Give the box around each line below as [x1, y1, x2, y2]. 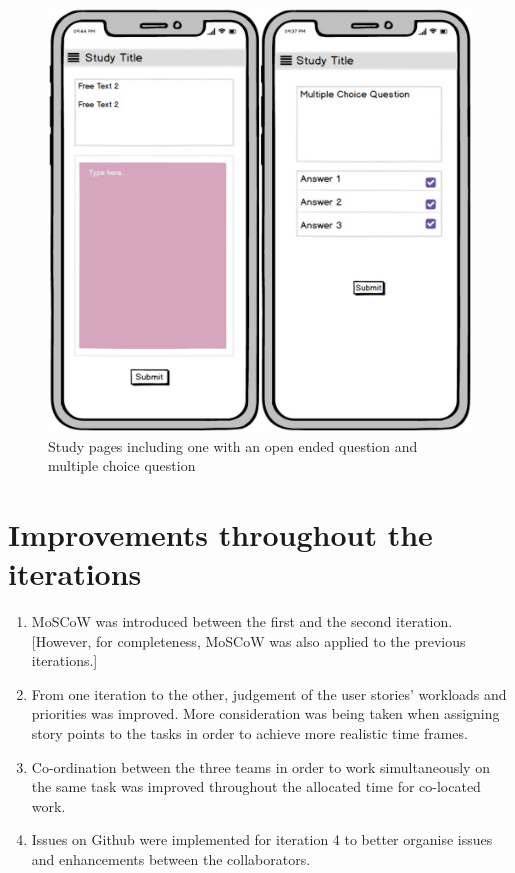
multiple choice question [48, 455, 196, 476]
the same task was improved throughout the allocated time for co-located [31, 776, 481, 797]
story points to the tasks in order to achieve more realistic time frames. [31, 723, 468, 744]
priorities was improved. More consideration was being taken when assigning [31, 703, 500, 724]
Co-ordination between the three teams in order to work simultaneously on [31, 756, 490, 777]
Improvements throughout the [8, 513, 433, 554]
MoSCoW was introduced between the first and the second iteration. [31, 611, 453, 632]
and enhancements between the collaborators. [31, 849, 311, 870]
